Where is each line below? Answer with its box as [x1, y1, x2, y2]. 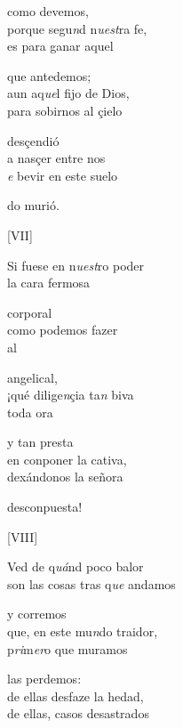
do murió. [7, 196, 60, 214]
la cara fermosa [7, 273, 91, 292]
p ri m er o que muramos [7, 639, 128, 658]
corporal [7, 303, 52, 321]
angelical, [7, 368, 58, 386]
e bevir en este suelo [7, 166, 118, 184]
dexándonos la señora [7, 467, 123, 486]
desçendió [7, 131, 60, 150]
